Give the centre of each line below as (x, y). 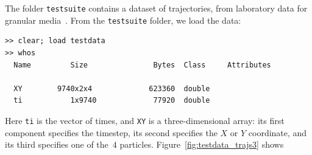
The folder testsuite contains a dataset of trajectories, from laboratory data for (156, 8)
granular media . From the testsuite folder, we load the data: (123, 20)
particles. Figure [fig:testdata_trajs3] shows (202, 144)
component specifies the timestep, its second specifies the (111, 132)
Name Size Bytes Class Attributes (142, 65)
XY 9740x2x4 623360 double (112, 88)
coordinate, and (278, 132)
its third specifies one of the (57, 144)
